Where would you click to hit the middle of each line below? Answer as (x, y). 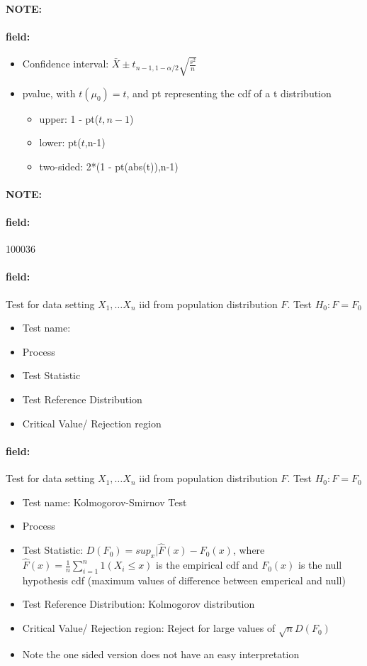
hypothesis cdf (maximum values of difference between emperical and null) (184, 580)
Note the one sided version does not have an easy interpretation (161, 654)
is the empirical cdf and (207, 565)
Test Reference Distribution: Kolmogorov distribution (139, 604)
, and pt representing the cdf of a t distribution (229, 93)
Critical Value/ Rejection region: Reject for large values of (149, 628)
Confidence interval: (66, 64)
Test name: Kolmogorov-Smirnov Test (105, 502)
